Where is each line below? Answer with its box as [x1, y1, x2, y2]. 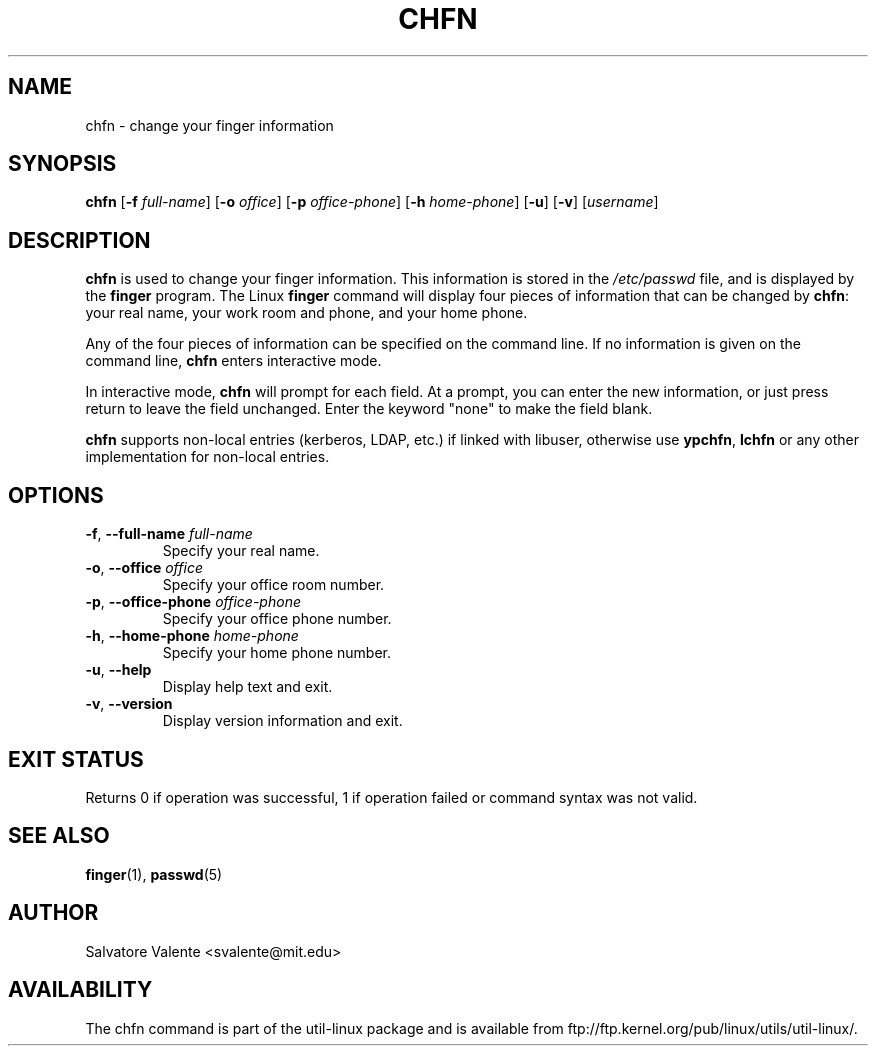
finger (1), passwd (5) [85, 865, 223, 883]
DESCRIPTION [8, 227, 151, 253]
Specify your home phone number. [162, 644, 391, 662]
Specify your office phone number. [162, 610, 392, 628]
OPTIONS [8, 482, 104, 508]
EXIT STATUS [8, 746, 144, 772]
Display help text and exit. [162, 678, 333, 696]
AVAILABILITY [8, 977, 153, 1003]
